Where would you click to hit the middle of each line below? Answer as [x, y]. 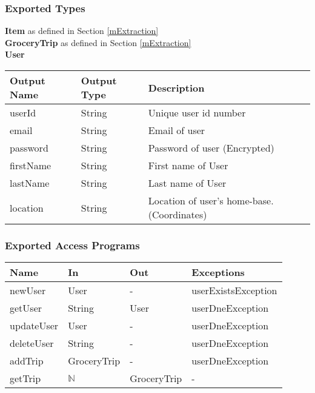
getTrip [25, 378]
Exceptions [218, 272]
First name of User [188, 165]
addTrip [27, 361]
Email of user [177, 130]
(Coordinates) [177, 214]
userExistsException [234, 291]
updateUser [34, 326]
